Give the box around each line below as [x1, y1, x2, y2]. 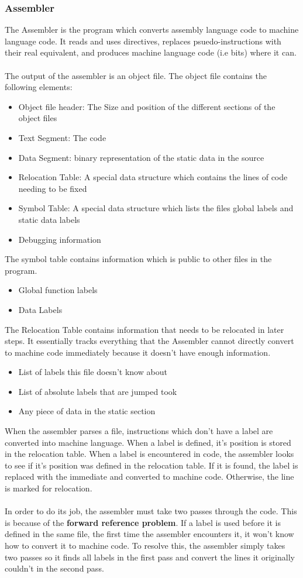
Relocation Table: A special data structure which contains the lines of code [18, 171, 288, 183]
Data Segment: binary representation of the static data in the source [18, 151, 264, 163]
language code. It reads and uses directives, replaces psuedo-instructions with [5, 35, 281, 47]
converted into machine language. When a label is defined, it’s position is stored [5, 436, 291, 448]
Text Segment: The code [18, 131, 106, 143]
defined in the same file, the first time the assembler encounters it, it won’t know [5, 528, 294, 540]
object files [18, 112, 57, 124]
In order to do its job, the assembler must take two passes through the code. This [5, 505, 297, 517]
